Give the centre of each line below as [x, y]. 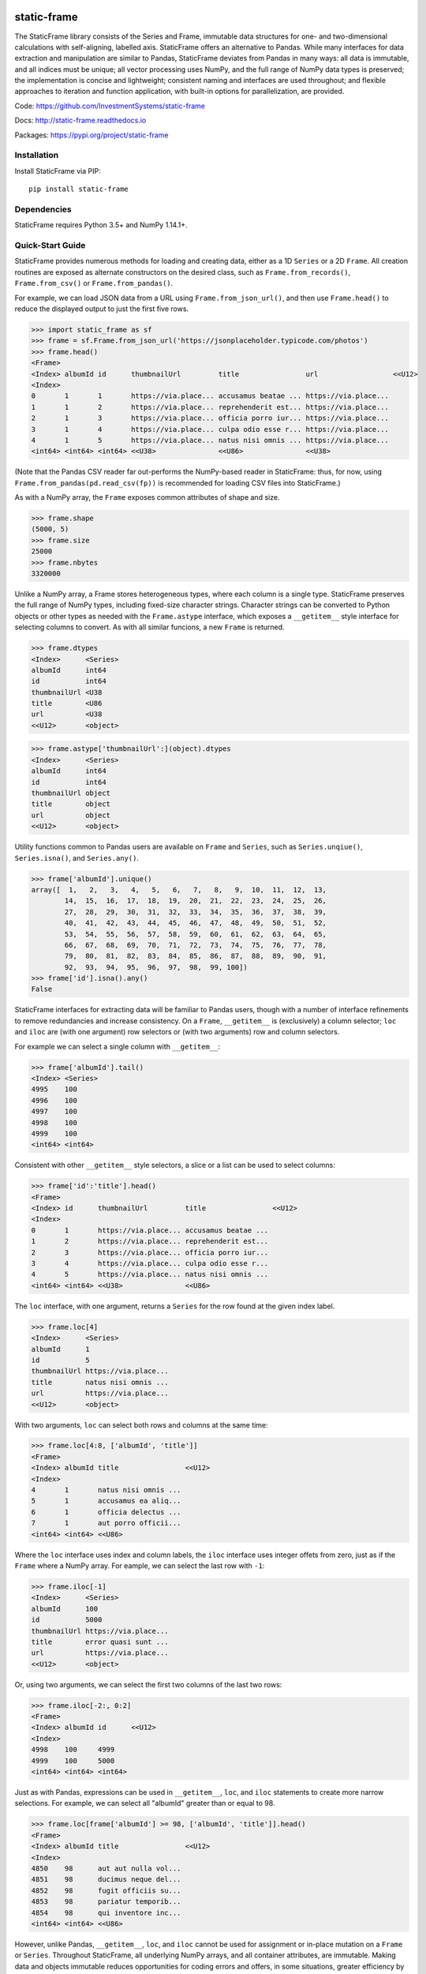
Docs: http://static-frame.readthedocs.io [80, 120]
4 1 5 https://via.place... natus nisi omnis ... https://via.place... [210, 440]
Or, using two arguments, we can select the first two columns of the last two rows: [148, 1684]
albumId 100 [65, 1608]
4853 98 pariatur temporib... [106, 1902]
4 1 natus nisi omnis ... [106, 1490]
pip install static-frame [79, 189]
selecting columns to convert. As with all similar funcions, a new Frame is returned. [149, 627]
